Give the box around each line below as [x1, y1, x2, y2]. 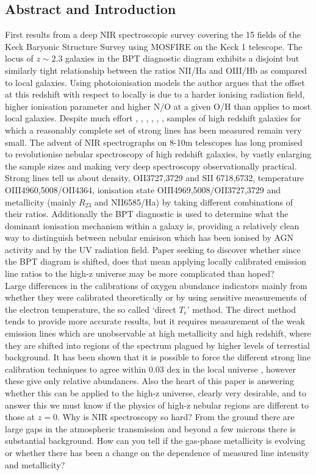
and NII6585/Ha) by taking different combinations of [94, 195, 293, 208]
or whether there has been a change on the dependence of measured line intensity [5, 446, 309, 459]
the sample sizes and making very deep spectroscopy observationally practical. [5, 159, 297, 172]
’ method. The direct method [187, 302, 296, 315]
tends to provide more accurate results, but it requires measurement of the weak [5, 315, 305, 327]
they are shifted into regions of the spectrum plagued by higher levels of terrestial [5, 338, 310, 351]
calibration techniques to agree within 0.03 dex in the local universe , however [5, 362, 296, 375]
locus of [5, 52, 34, 65]
